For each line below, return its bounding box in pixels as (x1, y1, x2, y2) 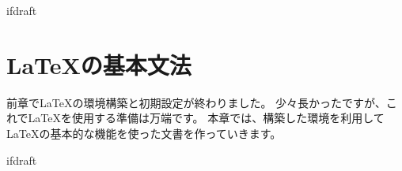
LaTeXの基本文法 (6, 48, 192, 80)
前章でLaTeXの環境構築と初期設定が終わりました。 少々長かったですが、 (6, 94, 386, 110)
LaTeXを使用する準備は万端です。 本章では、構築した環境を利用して (28, 110, 385, 126)
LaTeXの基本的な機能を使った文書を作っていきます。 (6, 125, 282, 141)
